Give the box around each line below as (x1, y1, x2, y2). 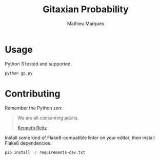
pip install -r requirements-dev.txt (5, 150, 86, 155)
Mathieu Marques (67, 20, 105, 27)
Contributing (5, 88, 61, 99)
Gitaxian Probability (43, 4, 129, 15)
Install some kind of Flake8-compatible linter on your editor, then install (5, 134, 155, 141)
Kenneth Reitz (17, 124, 47, 131)
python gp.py (5, 71, 33, 76)
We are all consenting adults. (17, 115, 79, 121)
